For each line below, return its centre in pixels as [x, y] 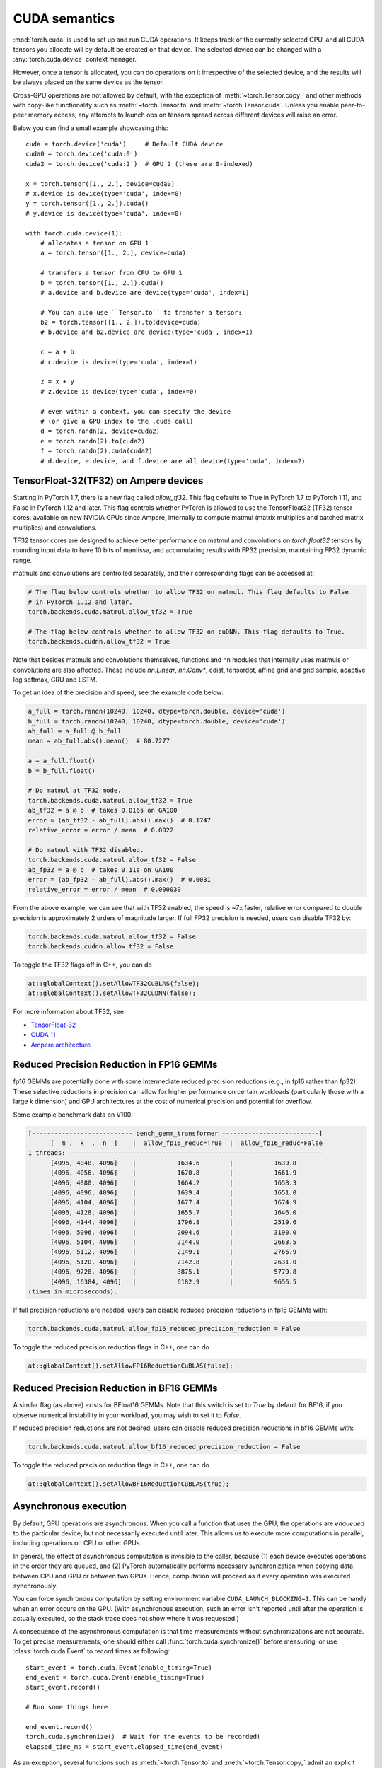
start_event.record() [63, 1687]
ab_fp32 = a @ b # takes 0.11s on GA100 [101, 870]
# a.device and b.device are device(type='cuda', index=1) [145, 292]
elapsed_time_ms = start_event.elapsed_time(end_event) [125, 1746]
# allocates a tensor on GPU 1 [94, 243]
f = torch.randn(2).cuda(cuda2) [96, 451]
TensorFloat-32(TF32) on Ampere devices [108, 481]
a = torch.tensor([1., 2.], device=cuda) [113, 253]
